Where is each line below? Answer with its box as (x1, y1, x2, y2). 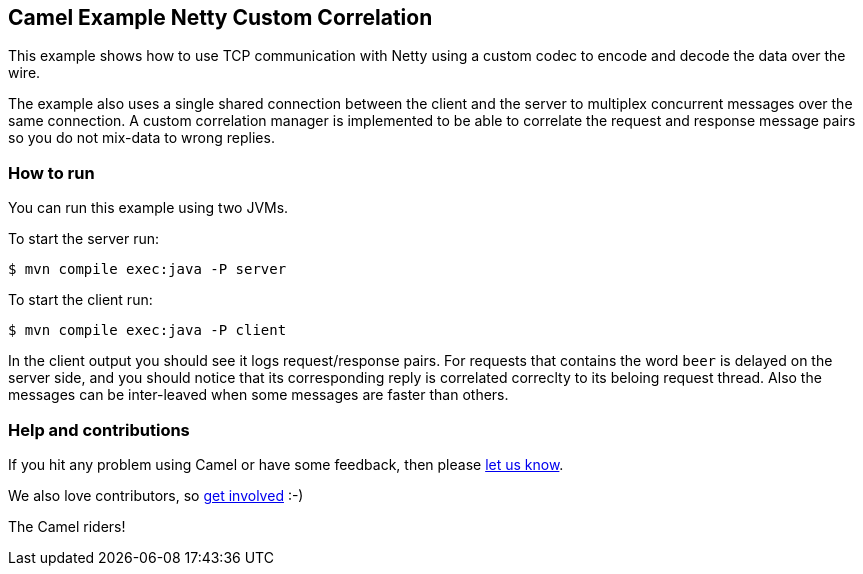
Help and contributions (8, 419, 190, 440)
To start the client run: (8, 291, 153, 309)
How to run (8, 162, 95, 183)
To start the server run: (8, 230, 159, 248)
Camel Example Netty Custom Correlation (8, 5, 433, 30)
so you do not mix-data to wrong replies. (8, 129, 275, 147)
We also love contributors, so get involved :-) (8, 486, 304, 504)
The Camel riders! (8, 517, 126, 535)
